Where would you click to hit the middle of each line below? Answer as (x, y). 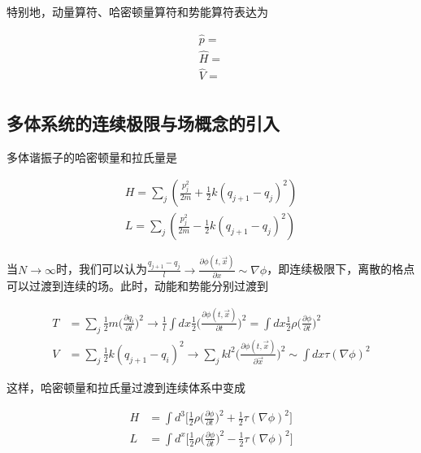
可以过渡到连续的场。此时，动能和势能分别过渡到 (137, 285)
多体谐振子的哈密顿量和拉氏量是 (92, 157)
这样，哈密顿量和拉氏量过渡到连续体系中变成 (126, 387)
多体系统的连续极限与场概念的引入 (143, 122)
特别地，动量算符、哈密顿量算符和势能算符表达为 (137, 11)
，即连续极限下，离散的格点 (341, 269)
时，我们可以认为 (101, 269)
